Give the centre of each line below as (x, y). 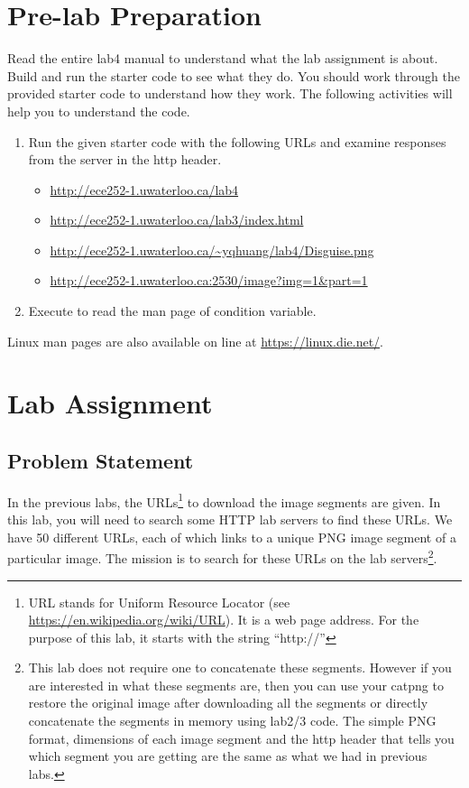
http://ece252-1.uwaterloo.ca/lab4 (144, 189)
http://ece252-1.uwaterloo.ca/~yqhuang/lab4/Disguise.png (212, 250)
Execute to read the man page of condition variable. (172, 311)
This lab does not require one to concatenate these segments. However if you (240, 667)
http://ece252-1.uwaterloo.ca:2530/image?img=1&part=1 (209, 280)
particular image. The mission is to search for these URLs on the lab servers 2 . (222, 556)
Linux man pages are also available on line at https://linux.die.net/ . (196, 341)
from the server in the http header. (125, 159)
